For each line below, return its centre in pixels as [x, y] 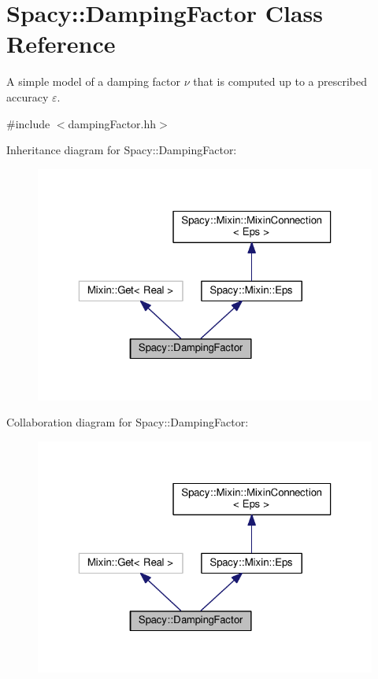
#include [28, 123]
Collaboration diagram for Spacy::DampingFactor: [128, 422]
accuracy [28, 96]
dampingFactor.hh [112, 123]
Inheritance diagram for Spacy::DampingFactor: [122, 150]
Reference [61, 44]
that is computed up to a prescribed [280, 81]
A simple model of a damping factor [94, 81]
